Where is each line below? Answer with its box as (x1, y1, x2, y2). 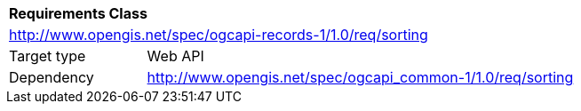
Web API (147, 47, 204, 65)
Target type (9, 47, 86, 65)
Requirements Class (9, 4, 147, 22)
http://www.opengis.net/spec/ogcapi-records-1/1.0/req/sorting (9, 26, 428, 44)
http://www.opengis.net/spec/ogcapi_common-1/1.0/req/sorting (147, 68, 574, 86)
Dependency (9, 68, 94, 86)
